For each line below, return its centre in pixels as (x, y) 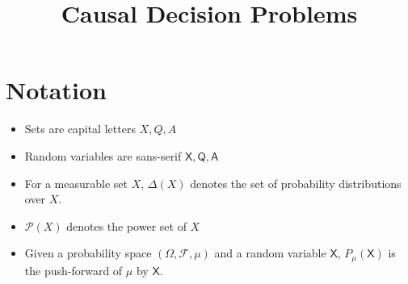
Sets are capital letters (80, 129)
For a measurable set (76, 183)
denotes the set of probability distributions (296, 183)
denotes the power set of (126, 226)
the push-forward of (74, 270)
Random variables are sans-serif (103, 155)
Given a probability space (88, 253)
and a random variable (270, 253)
